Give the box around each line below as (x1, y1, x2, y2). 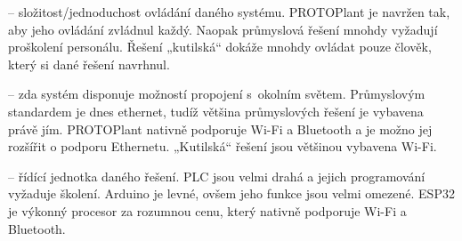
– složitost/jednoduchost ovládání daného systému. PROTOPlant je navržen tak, (8, 3, 450, 20)
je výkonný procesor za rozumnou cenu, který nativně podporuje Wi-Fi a (8, 201, 407, 220)
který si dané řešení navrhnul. (8, 54, 170, 73)
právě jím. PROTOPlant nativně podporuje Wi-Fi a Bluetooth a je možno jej (8, 119, 433, 138)
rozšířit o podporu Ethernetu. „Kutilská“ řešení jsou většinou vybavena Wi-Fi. (8, 137, 437, 156)
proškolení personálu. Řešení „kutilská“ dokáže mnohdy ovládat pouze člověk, (8, 37, 432, 56)
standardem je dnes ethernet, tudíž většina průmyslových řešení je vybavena (8, 101, 424, 120)
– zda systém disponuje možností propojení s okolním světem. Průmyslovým (8, 84, 426, 103)
